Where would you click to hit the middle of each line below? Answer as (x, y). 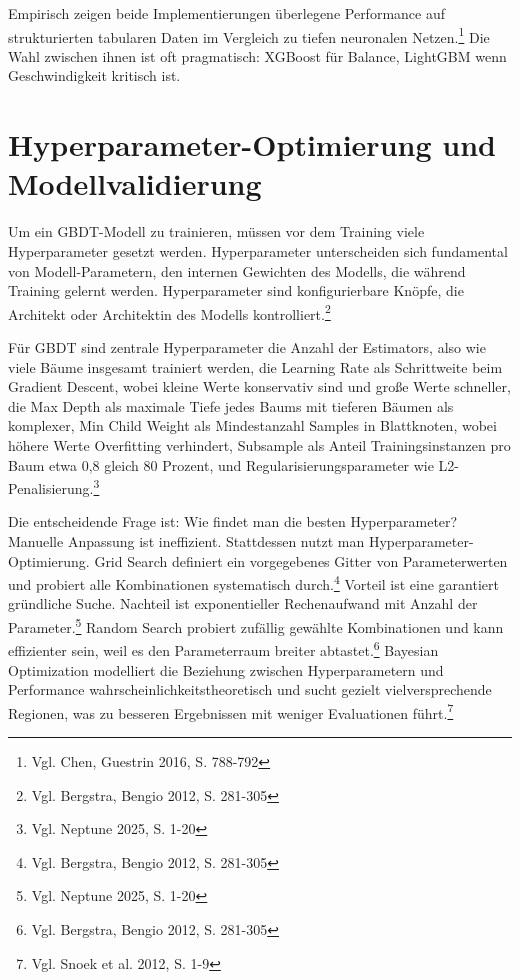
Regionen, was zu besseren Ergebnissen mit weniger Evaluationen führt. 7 (231, 711)
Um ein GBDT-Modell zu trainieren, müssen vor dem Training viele (216, 231)
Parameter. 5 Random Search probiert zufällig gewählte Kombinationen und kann (256, 625)
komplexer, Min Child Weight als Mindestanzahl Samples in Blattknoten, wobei (252, 425)
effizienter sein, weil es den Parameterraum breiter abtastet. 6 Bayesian (223, 648)
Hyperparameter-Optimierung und (252, 144)
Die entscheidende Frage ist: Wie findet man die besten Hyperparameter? (233, 521)
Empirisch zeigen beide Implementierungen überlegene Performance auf (226, 13)
